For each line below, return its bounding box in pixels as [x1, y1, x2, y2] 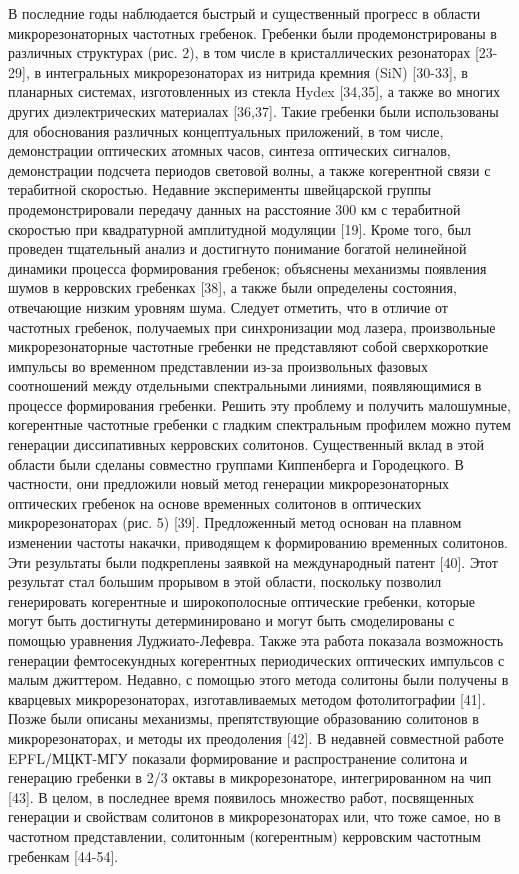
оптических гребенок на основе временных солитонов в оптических [8, 492, 422, 513]
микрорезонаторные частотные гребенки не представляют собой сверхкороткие [8, 336, 489, 357]
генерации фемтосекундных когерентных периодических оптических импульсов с [8, 649, 505, 670]
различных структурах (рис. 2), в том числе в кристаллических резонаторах [8, 42, 471, 63]
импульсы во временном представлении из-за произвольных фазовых [8, 355, 428, 376]
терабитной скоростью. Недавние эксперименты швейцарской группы [8, 179, 432, 200]
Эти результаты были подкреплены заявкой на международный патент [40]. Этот [8, 551, 498, 572]
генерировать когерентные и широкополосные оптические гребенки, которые [8, 590, 476, 611]
